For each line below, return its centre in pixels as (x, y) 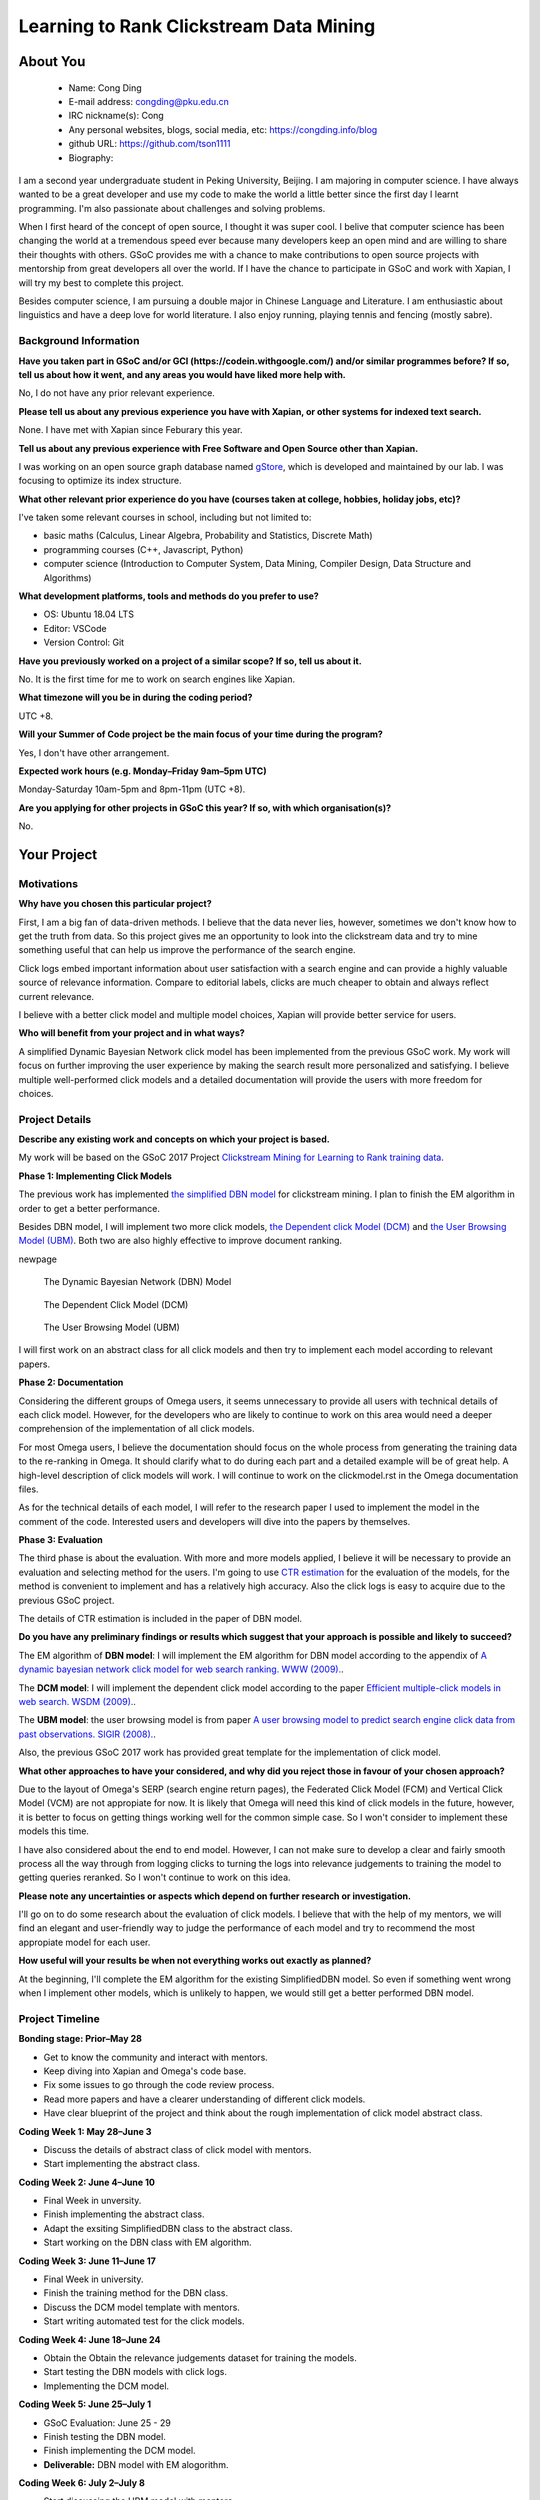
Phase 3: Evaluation (61, 1540)
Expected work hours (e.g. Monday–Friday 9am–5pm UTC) (142, 771)
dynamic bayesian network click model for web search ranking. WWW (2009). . (181, 1669)
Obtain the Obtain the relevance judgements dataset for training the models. (200, 2357)
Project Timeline (59, 2018)
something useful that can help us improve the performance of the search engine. (187, 950)
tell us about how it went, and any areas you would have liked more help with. (182, 374)
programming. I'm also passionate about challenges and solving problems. (172, 208)
